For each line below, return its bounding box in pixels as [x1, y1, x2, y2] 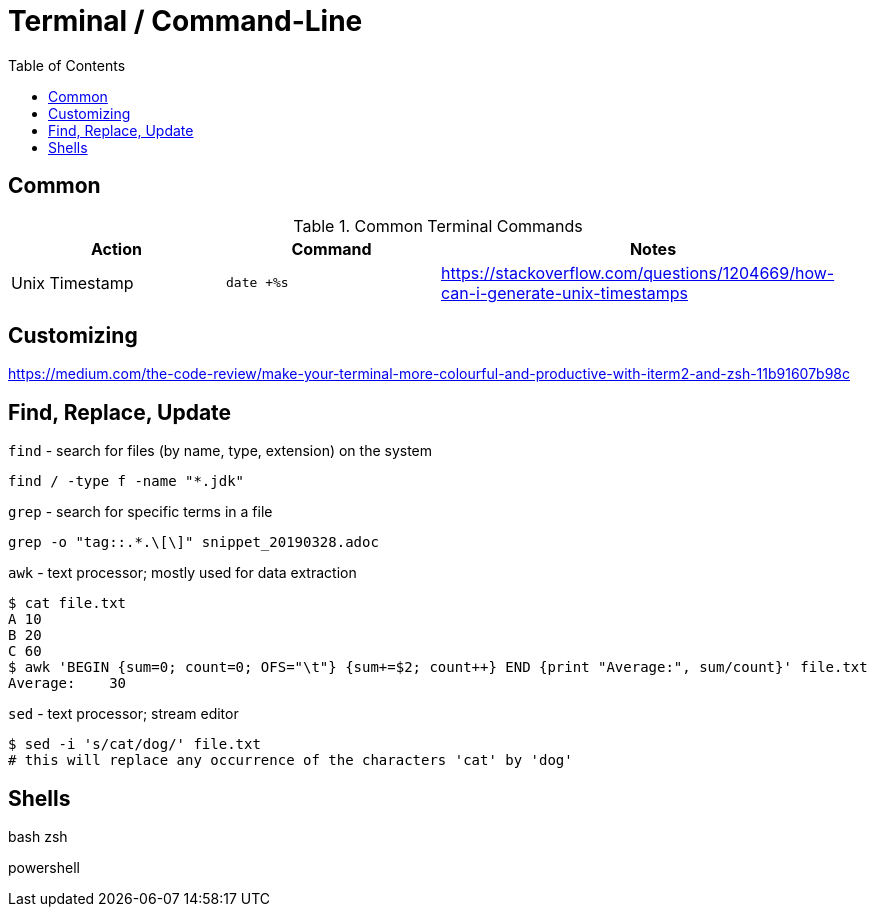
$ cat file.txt [8, 595, 127, 612]
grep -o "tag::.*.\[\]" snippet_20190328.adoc [8, 534, 379, 551]
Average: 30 [8, 675, 127, 692]
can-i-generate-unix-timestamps [441, 282, 688, 303]
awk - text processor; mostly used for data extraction [8, 564, 357, 582]
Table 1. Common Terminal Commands [293, 215, 583, 236]
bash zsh [8, 828, 68, 846]
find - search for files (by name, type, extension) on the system [8, 442, 433, 460]
